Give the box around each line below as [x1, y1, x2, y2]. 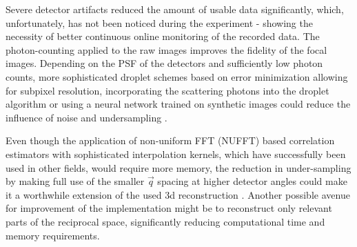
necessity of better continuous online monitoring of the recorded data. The [6, 29, 320, 43]
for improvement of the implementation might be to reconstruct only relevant [6, 201, 332, 215]
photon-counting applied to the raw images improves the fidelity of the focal [6, 42, 327, 57]
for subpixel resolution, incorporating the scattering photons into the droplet [6, 83, 329, 97]
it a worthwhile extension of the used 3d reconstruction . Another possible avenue [6, 187, 350, 201]
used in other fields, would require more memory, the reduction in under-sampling [6, 160, 351, 175]
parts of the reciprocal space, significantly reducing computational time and [6, 214, 325, 228]
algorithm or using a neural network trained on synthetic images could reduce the [6, 97, 351, 111]
